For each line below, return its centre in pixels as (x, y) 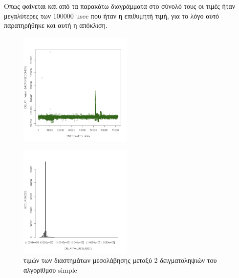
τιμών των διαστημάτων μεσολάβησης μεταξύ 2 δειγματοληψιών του (120, 260)
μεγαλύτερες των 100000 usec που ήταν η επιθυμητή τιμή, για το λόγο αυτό (112, 15)
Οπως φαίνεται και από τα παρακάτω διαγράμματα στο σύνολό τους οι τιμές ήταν (120, 6)
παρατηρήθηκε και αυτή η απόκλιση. (56, 25)
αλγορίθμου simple (50, 269)
